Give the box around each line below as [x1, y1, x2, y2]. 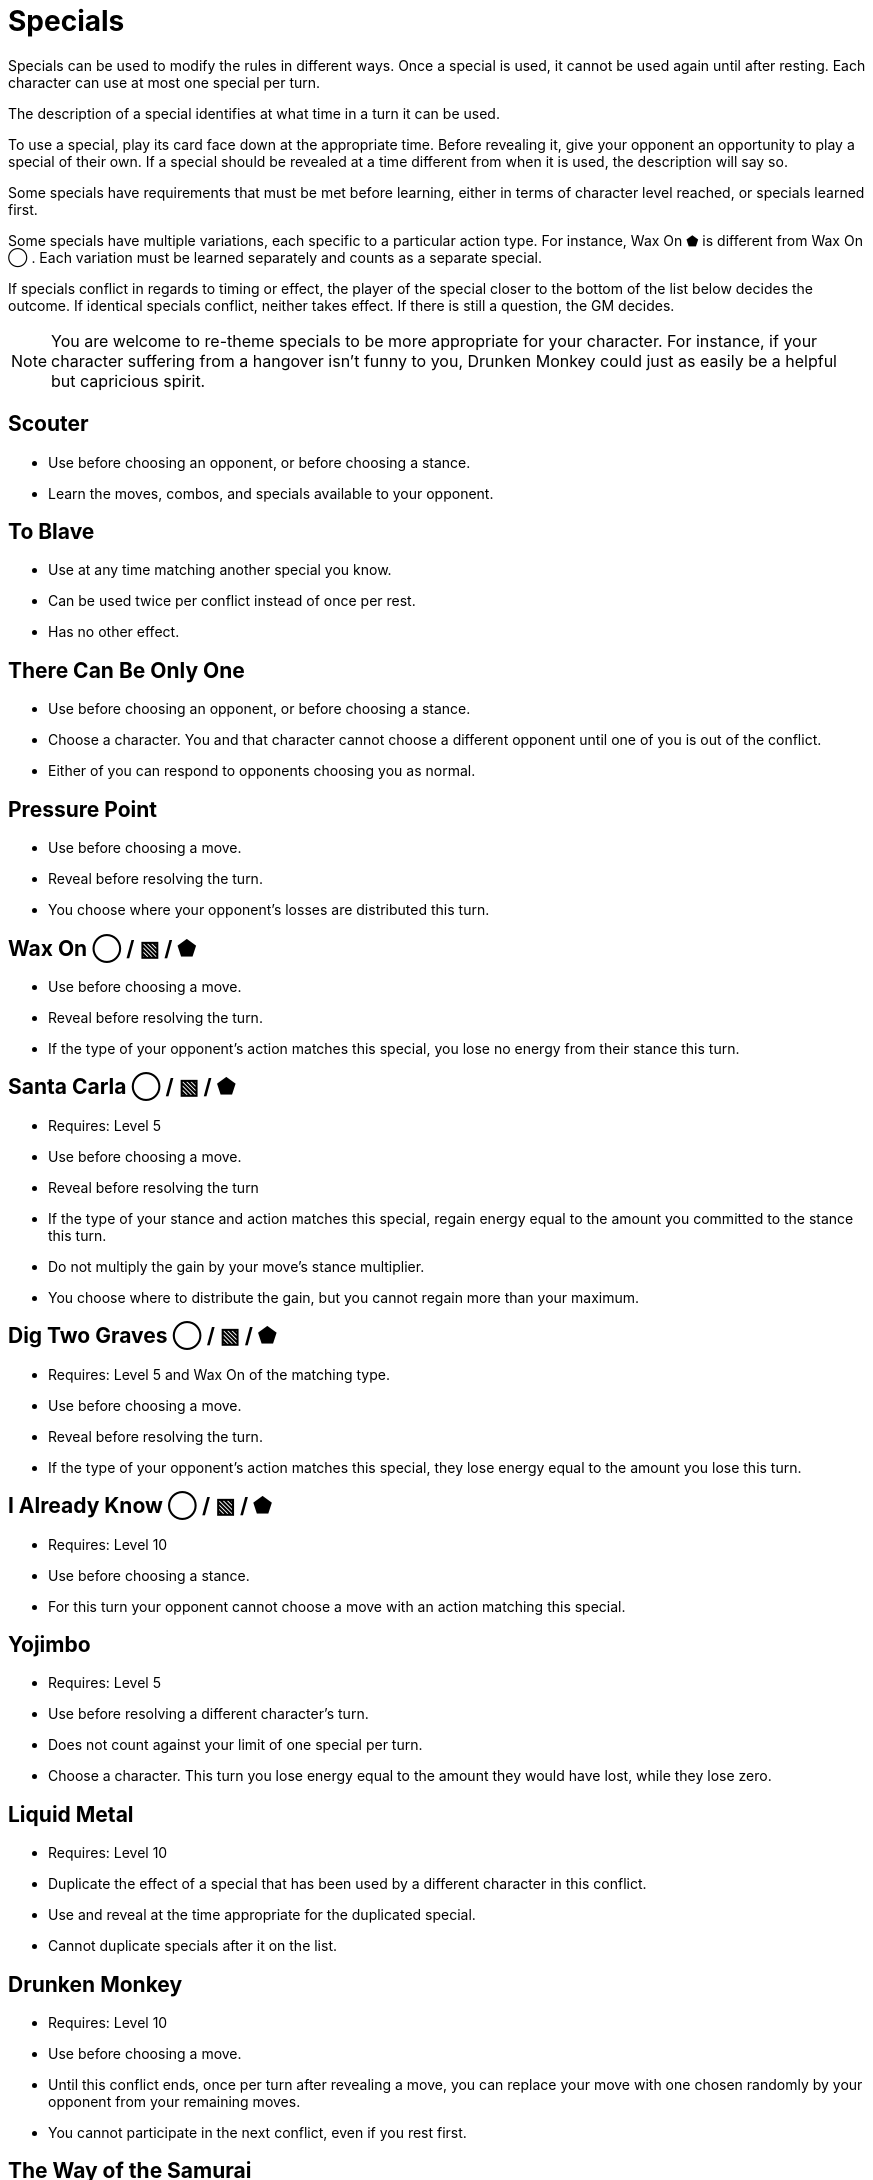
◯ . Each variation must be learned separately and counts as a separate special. [8, 248, 542, 266]
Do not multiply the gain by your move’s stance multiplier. [48, 1257, 425, 1275]
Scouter [8, 411, 89, 437]
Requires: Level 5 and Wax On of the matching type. [48, 1365, 390, 1383]
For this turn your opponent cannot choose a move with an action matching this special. [48, 1597, 626, 1615]
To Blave [8, 519, 95, 545]
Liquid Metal [8, 1801, 134, 1827]
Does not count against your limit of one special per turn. [48, 1736, 423, 1754]
